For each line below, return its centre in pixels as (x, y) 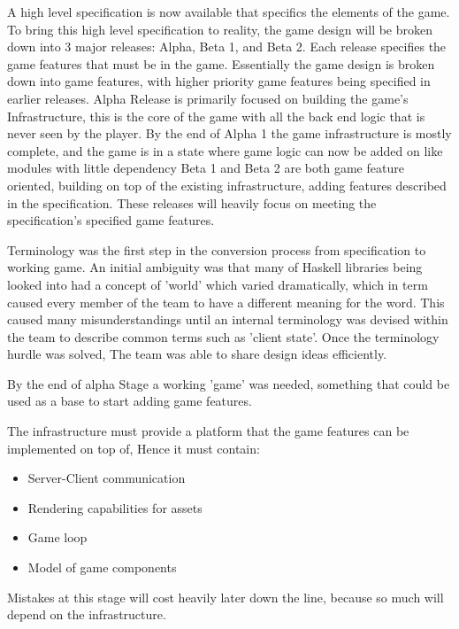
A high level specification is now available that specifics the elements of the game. (229, 12)
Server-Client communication (107, 478)
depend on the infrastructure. (87, 614)
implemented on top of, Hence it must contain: (134, 448)
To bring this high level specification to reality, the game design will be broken (220, 29)
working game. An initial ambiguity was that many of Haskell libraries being (215, 267)
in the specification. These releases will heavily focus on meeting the (192, 202)
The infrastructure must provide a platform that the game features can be (208, 431)
